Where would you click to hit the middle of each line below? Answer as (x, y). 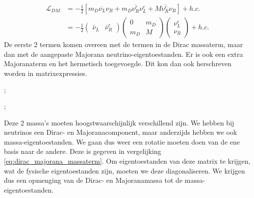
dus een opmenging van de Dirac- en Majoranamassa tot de (93, 180)
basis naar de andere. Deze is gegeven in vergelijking (83, 151)
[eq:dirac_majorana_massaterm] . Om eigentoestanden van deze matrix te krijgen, (127, 161)
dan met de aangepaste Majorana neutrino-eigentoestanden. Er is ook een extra (124, 54)
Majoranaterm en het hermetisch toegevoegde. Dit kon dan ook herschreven (118, 63)
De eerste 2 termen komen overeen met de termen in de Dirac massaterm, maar (124, 44)
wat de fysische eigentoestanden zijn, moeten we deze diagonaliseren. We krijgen (125, 170)
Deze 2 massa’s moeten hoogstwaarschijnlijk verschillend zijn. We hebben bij (119, 122)
